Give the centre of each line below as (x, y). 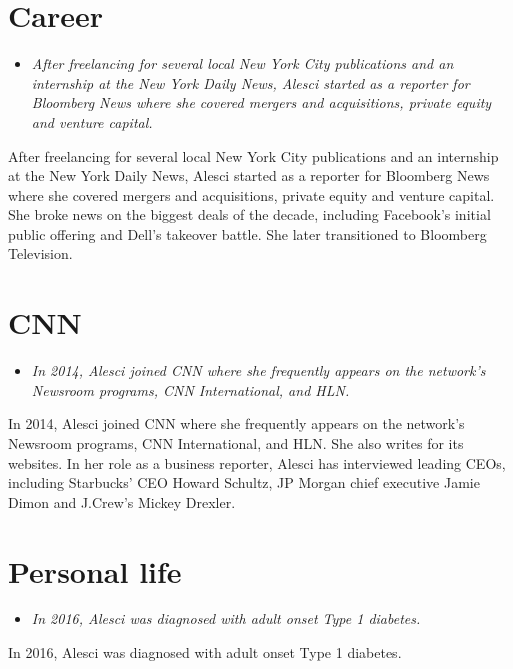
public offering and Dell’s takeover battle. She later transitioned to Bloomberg (247, 233)
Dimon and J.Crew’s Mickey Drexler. (122, 501)
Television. (40, 253)
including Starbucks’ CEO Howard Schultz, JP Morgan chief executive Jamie (244, 482)
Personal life (95, 570)
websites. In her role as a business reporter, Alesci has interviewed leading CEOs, (257, 462)
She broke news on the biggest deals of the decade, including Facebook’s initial (249, 214)
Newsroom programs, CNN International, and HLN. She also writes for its (236, 442)
